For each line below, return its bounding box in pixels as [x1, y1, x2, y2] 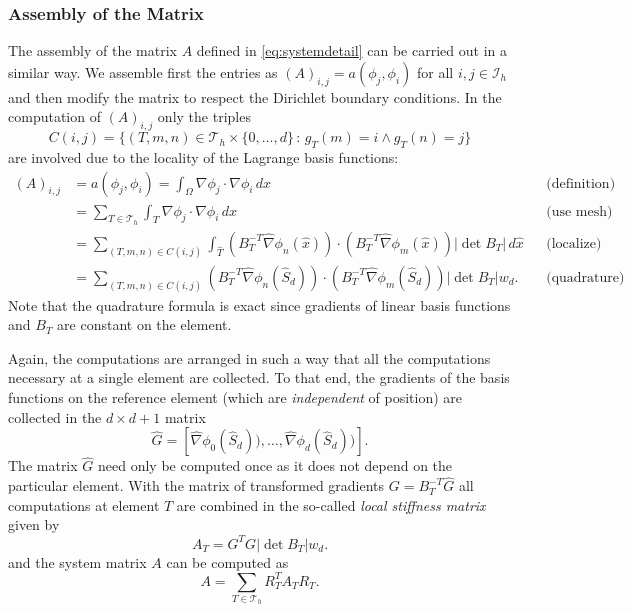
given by [8, 514, 60, 535]
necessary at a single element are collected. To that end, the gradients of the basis [8, 367, 510, 388]
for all [417, 61, 454, 82]
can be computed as [166, 551, 289, 572]
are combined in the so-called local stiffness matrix [176, 494, 486, 515]
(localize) [546, 236, 602, 251]
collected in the [8, 406, 102, 427]
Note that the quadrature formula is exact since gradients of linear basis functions [8, 294, 511, 315]
